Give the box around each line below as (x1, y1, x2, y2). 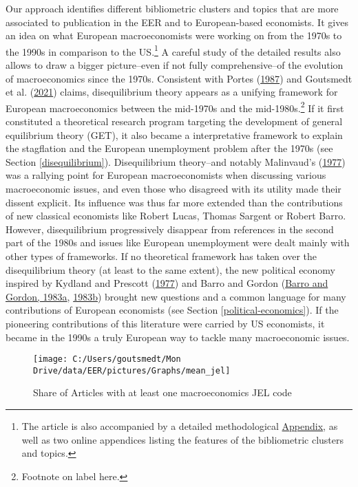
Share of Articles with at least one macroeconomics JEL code (33, 385, 292, 400)
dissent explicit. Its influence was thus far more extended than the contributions (6, 195, 343, 209)
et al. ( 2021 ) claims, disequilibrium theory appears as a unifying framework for (6, 85, 338, 99)
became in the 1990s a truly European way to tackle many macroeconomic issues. (6, 329, 350, 344)
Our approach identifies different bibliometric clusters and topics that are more (6, 1, 339, 15)
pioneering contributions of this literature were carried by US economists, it (6, 316, 325, 330)
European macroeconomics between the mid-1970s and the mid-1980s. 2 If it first (6, 98, 344, 115)
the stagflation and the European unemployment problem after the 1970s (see (6, 141, 333, 155)
